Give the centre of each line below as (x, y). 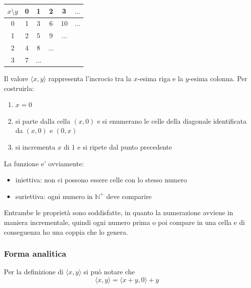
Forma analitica (35, 254)
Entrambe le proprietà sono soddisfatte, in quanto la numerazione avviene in (119, 212)
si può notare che (109, 272)
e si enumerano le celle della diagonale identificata (172, 121)
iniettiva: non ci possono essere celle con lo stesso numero (101, 180)
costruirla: (19, 88)
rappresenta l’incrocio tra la (90, 78)
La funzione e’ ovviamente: (44, 163)
